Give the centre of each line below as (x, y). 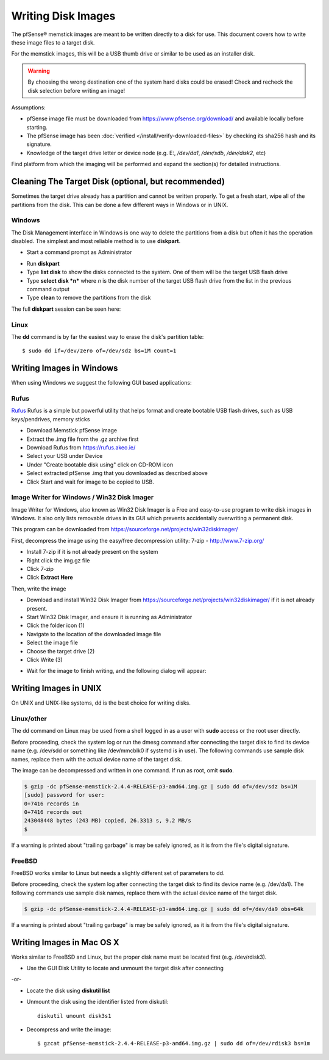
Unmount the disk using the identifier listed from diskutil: (97, 1002)
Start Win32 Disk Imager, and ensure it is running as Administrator (109, 617)
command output (48, 289)
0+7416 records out (53, 812)
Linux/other (29, 719)
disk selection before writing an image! (76, 90)
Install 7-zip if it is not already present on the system (92, 552)
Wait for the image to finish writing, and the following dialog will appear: (116, 671)
